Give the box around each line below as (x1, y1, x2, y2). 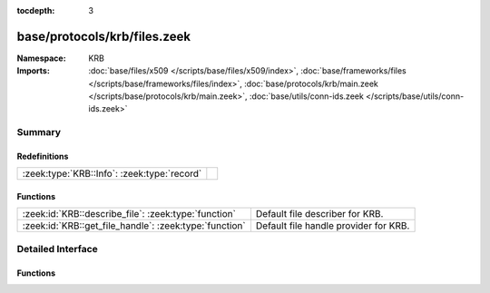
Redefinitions (16, 151, 69, 162)
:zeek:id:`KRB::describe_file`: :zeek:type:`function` (22, 208, 236, 220)
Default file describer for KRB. (255, 208, 384, 220)
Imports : (16, 65, 50, 76)
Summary (16, 126, 62, 139)
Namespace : (16, 53, 67, 63)
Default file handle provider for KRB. (255, 220, 410, 232)
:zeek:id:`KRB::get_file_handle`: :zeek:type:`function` (22, 220, 246, 232)
